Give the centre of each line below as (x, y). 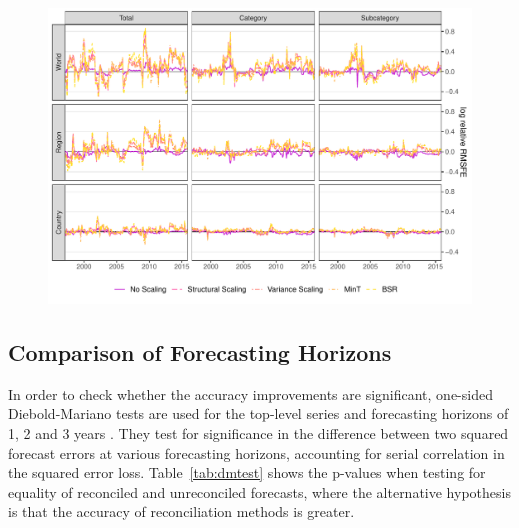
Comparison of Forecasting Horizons (200, 352)
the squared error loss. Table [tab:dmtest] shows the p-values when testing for (247, 472)
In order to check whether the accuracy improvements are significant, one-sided (250, 393)
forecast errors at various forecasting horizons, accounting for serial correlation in (256, 452)
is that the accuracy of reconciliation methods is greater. (181, 511)
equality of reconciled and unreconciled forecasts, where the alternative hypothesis (259, 491)
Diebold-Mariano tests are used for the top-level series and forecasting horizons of (258, 413)
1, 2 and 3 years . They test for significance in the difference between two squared (258, 433)
